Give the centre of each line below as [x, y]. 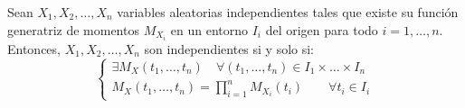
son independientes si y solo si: [229, 48]
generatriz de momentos [73, 29]
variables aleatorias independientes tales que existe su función [288, 12]
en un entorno [209, 29]
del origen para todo [322, 29]
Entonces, [34, 48]
